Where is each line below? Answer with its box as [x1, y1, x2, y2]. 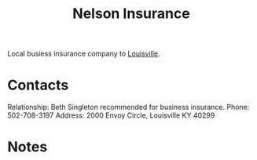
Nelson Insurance [72, 5, 190, 23]
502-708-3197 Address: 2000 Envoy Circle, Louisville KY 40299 [7, 111, 215, 120]
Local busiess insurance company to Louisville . [7, 49, 160, 59]
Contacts [7, 76, 69, 94]
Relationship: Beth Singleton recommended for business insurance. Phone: [7, 103, 250, 112]
